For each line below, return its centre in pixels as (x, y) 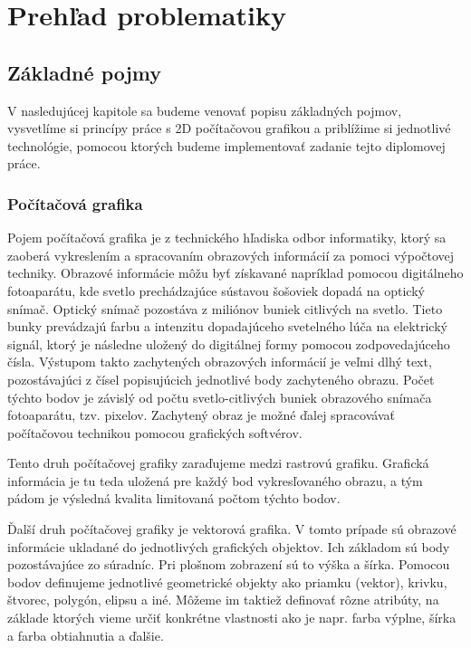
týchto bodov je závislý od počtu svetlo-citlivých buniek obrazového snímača (220, 397)
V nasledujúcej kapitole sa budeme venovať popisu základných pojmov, (205, 110)
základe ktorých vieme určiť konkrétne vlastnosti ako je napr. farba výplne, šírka (232, 618)
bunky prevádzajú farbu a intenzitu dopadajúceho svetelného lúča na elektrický (227, 326)
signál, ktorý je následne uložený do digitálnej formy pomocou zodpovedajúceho (229, 343)
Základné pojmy (85, 72)
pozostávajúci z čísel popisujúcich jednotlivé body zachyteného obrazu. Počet (221, 379)
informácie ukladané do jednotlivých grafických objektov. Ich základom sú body (229, 546)
